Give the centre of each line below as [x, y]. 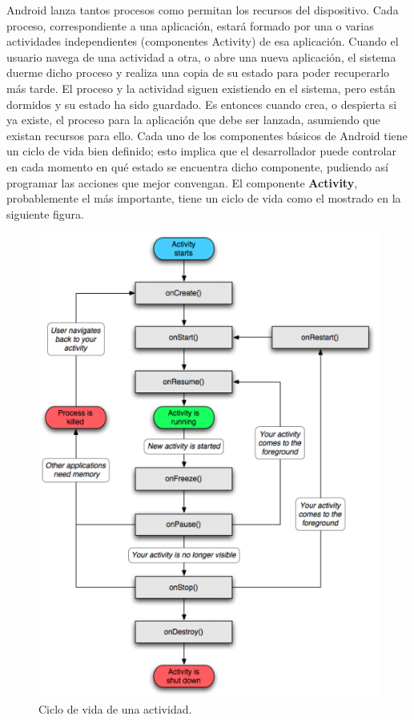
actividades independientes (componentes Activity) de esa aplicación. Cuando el [203, 41]
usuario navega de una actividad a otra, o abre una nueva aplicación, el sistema [201, 56]
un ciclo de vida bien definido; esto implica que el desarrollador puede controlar [201, 151]
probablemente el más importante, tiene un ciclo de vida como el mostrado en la [204, 198]
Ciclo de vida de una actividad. [115, 708]
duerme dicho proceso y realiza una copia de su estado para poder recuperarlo [198, 72]
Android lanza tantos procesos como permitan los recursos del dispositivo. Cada [203, 10]
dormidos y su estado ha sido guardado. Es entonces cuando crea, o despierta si [202, 104]
